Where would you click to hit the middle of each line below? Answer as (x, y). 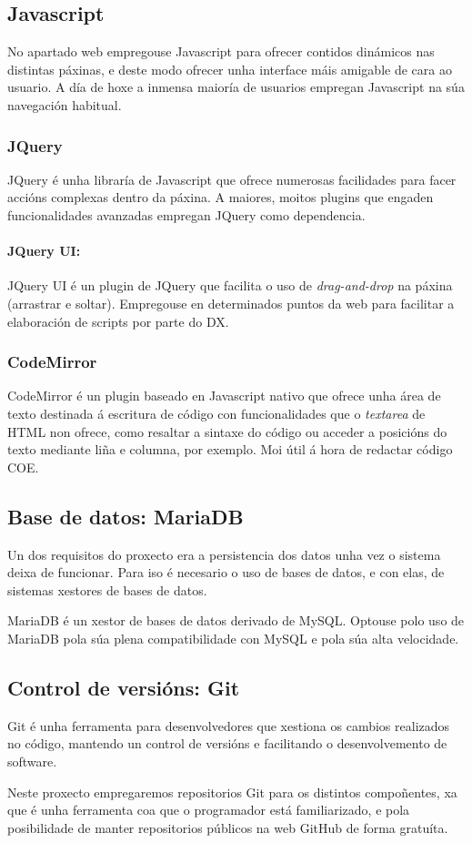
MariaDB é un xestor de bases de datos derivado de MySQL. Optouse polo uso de (236, 620)
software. (32, 761)
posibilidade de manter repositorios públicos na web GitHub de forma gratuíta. (228, 827)
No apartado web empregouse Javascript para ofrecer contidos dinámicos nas (221, 51)
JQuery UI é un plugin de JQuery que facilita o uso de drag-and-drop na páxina (230, 285)
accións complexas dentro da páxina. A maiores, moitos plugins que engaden (221, 197)
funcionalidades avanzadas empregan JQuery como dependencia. (186, 214)
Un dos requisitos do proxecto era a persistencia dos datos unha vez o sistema (224, 554)
